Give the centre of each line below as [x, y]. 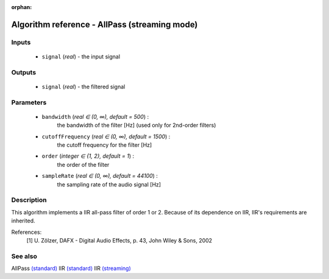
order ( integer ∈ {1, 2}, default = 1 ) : [88, 156]
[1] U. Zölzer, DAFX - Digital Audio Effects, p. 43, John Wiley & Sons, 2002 [119, 240]
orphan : [22, 7]
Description [29, 200]
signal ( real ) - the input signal [81, 56]
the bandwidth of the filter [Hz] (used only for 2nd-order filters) [136, 125]
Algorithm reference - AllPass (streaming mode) [104, 24]
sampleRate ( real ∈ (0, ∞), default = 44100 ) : [100, 176]
